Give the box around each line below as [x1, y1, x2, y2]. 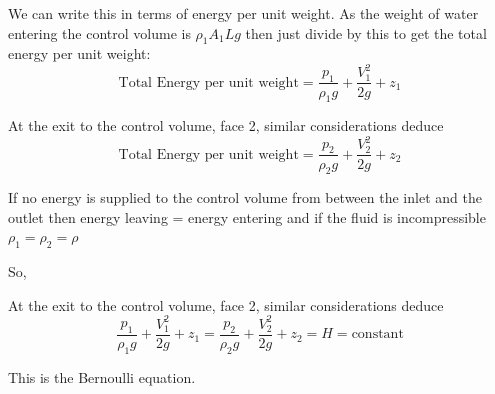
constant [351, 327, 404, 342]
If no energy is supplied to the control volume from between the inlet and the [8, 187, 482, 208]
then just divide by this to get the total [245, 22, 487, 43]
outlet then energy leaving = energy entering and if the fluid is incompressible [8, 206, 486, 227]
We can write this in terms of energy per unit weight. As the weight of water [8, 3, 479, 23]
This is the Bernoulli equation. [8, 366, 196, 387]
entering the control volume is [8, 22, 191, 43]
